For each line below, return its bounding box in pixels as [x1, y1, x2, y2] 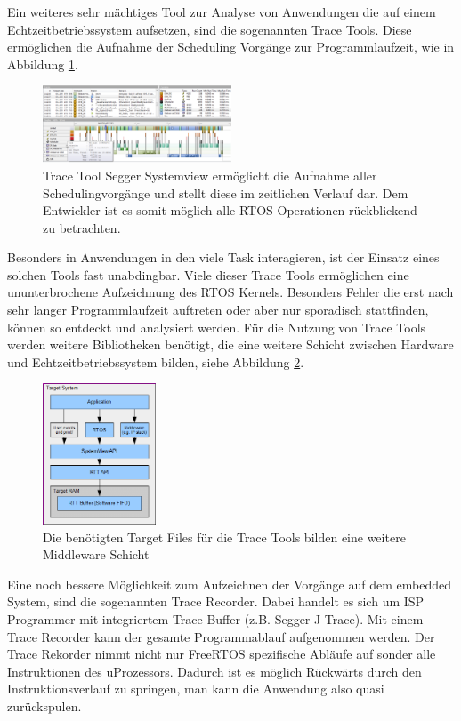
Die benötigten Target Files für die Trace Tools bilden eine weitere [43, 527, 406, 546]
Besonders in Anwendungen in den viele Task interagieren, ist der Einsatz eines [7, 248, 440, 267]
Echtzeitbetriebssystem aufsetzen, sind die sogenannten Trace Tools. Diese [7, 20, 412, 38]
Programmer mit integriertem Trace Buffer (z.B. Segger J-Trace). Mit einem [7, 609, 424, 628]
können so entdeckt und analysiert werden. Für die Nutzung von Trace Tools [7, 317, 426, 336]
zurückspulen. [7, 696, 82, 715]
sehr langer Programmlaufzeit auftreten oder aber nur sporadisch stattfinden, [7, 300, 429, 319]
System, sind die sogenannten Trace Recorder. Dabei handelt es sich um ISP [7, 592, 425, 611]
